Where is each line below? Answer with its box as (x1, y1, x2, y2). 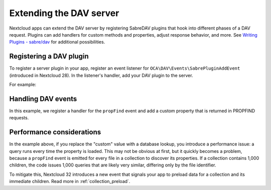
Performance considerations (9, 128, 101, 136)
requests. (9, 115, 29, 121)
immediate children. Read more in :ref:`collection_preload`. (9, 178, 130, 184)
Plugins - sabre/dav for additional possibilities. (9, 39, 105, 45)
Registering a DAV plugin (9, 52, 89, 61)
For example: (9, 82, 37, 88)
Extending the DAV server (9, 8, 119, 19)
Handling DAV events (9, 94, 77, 103)
